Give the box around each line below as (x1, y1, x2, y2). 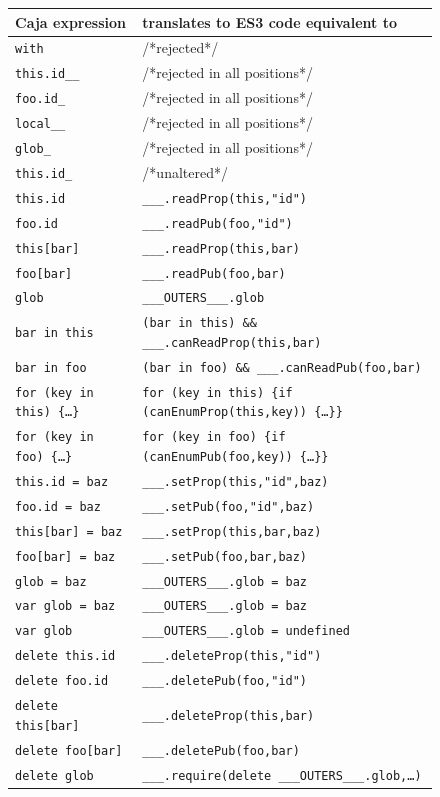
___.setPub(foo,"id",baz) (142, 499, 315, 514)
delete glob (15, 768, 94, 783)
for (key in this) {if (142, 385, 293, 400)
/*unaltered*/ (142, 161, 228, 182)
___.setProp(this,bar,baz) (142, 524, 322, 539)
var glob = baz (15, 599, 116, 614)
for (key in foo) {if (142, 430, 286, 445)
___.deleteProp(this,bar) (142, 708, 315, 723)
